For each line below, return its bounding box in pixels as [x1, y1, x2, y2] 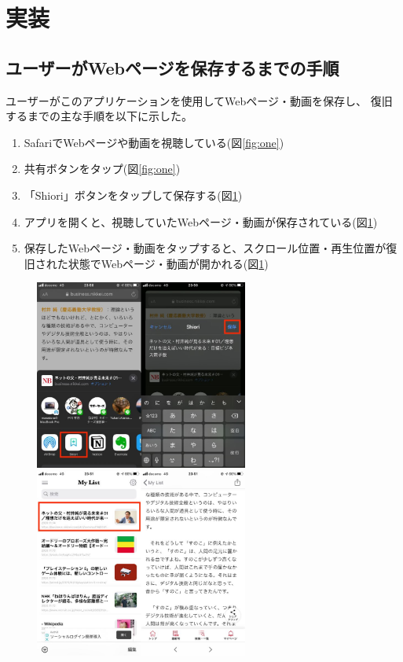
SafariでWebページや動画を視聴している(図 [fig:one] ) [24, 134, 284, 150]
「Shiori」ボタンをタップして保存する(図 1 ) [24, 186, 243, 203]
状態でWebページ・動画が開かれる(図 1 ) [68, 255, 269, 271]
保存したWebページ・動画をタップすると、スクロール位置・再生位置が [24, 240, 387, 256]
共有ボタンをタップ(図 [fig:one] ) [24, 160, 181, 177]
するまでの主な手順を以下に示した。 [5, 108, 192, 124]
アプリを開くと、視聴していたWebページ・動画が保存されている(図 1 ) [24, 213, 378, 230]
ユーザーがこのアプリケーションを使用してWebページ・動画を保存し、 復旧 [5, 92, 393, 108]
